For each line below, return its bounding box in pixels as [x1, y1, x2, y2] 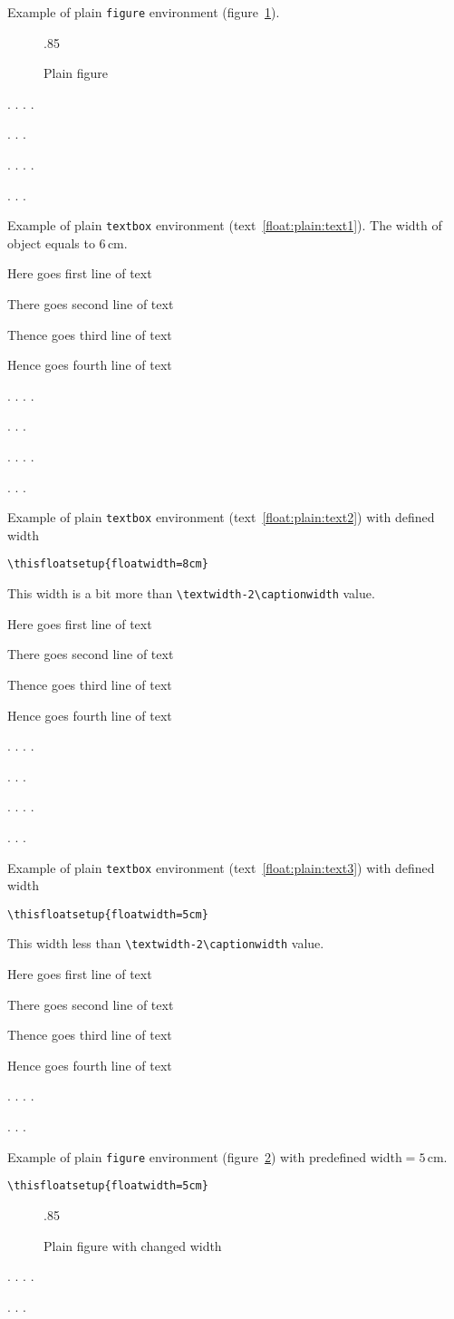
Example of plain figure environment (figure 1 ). [7, 3, 280, 21]
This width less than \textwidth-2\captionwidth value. [7, 934, 324, 953]
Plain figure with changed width [43, 1236, 222, 1255]
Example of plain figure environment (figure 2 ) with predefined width [7, 1147, 402, 1166]
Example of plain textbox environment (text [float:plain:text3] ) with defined [7, 858, 435, 877]
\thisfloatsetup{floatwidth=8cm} [7, 558, 208, 571]
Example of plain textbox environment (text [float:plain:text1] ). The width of [7, 216, 442, 235]
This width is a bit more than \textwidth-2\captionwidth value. [7, 584, 375, 603]
